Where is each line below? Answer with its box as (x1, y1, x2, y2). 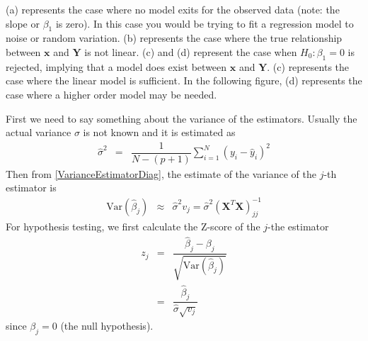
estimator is (6, 180, 57, 195)
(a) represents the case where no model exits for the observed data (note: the (6, 2, 340, 16)
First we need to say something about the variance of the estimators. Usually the (6, 111, 357, 125)
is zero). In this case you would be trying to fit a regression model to (55, 16, 354, 30)
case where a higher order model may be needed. (6, 86, 217, 101)
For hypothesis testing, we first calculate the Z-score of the (6, 219, 260, 234)
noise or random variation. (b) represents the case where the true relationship (6, 30, 343, 45)
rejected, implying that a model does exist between (6, 59, 227, 74)
